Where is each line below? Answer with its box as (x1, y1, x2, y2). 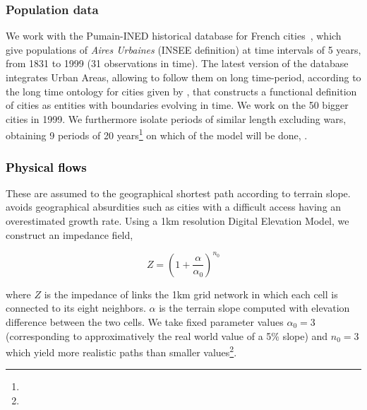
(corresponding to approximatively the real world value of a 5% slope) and (6, 328, 328, 343)
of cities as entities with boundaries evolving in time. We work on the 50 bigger (6, 98, 349, 112)
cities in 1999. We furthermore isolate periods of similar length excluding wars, (6, 111, 347, 126)
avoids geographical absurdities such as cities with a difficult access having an (6, 199, 342, 214)
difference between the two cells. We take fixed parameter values (6, 314, 284, 329)
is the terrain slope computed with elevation (159, 300, 350, 315)
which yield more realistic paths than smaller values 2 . (6, 343, 237, 359)
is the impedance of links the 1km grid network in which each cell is (44, 286, 338, 301)
